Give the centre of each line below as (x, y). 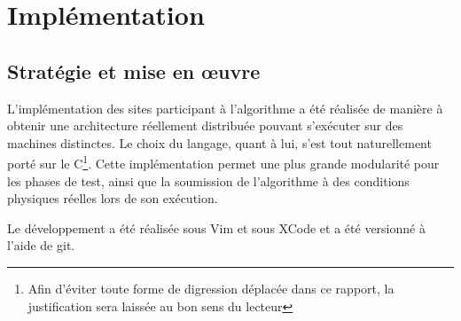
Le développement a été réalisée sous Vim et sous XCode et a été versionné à (216, 227)
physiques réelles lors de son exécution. (113, 198)
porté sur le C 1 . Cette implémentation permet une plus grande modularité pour (223, 162)
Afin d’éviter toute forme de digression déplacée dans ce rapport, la (211, 288)
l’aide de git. (41, 245)
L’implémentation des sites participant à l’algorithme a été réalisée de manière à (225, 108)
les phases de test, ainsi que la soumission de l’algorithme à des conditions (208, 180)
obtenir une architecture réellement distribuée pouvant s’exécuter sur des (205, 125)
